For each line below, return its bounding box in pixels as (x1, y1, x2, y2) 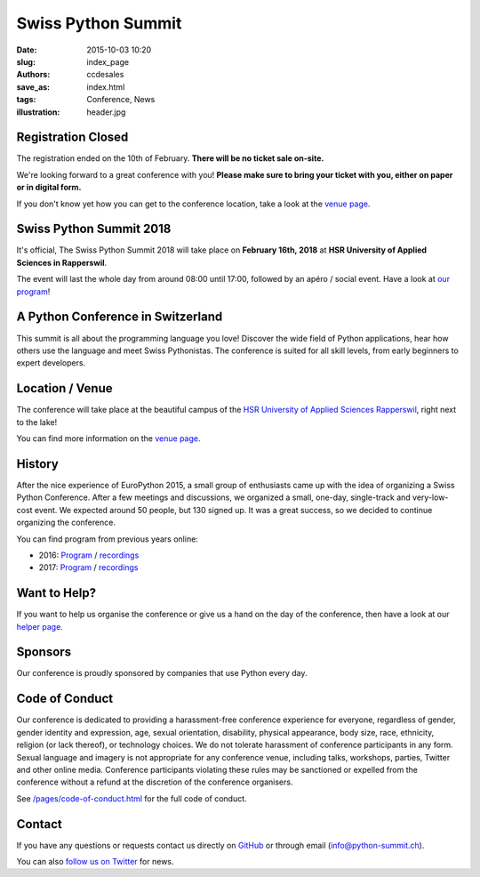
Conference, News (86, 94, 156, 105)
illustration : (16, 107, 60, 117)
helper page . (16, 621, 64, 632)
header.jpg (86, 107, 126, 117)
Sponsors (16, 645, 71, 660)
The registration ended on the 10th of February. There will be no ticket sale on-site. (16, 153, 324, 164)
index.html (86, 81, 125, 93)
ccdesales (86, 69, 124, 80)
